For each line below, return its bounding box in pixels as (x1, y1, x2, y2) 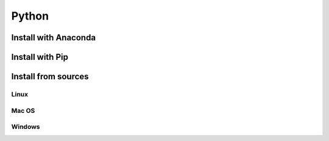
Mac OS (11, 106, 35, 115)
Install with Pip (11, 52, 68, 62)
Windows (11, 123, 40, 131)
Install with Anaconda (11, 32, 96, 43)
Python (11, 9, 49, 23)
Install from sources (11, 71, 89, 82)
